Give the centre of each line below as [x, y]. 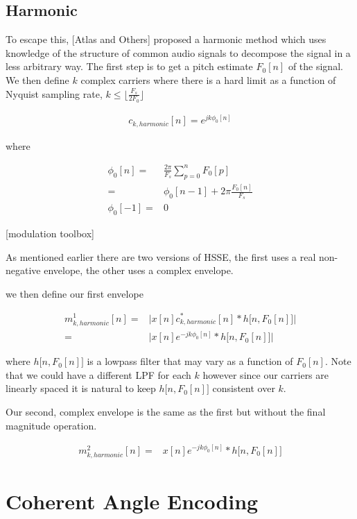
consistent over [244, 388]
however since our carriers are [266, 374]
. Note [338, 361]
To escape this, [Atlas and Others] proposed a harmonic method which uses [166, 39]
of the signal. [315, 66]
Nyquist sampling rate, [54, 93]
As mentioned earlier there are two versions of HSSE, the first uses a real [161, 256]
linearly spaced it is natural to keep [81, 388]
